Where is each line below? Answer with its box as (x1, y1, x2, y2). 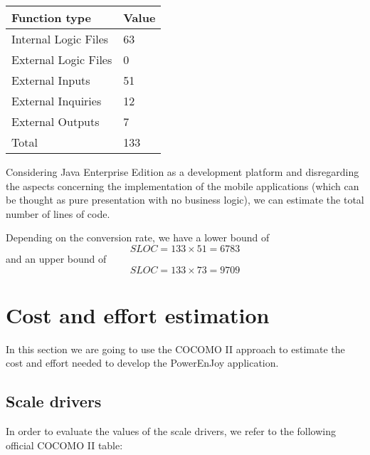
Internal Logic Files (11, 31, 109, 47)
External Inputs (11, 72, 90, 88)
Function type (11, 9, 92, 26)
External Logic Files (11, 51, 112, 68)
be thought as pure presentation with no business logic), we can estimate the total (6, 192, 364, 207)
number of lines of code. (6, 206, 110, 221)
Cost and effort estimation (6, 300, 270, 329)
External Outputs (11, 113, 100, 130)
